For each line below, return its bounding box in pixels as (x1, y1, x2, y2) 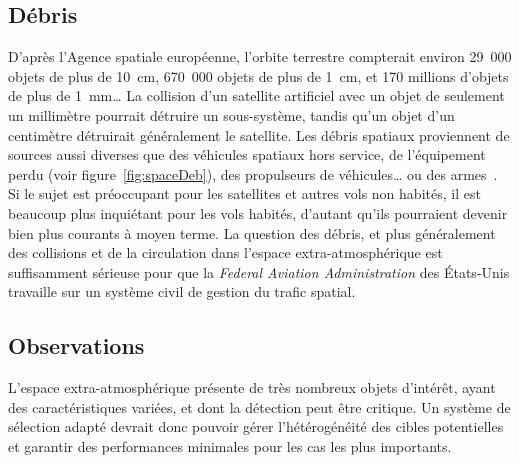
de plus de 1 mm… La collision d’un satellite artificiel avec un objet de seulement (8, 85, 505, 106)
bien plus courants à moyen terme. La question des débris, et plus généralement (8, 222, 496, 243)
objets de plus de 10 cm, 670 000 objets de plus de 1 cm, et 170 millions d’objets (8, 65, 509, 86)
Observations (8, 330, 145, 361)
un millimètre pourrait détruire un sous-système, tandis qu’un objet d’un (8, 104, 455, 125)
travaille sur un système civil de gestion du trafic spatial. (8, 281, 356, 302)
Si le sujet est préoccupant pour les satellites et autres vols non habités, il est (8, 183, 481, 204)
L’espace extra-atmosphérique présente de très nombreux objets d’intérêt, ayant (8, 377, 496, 398)
